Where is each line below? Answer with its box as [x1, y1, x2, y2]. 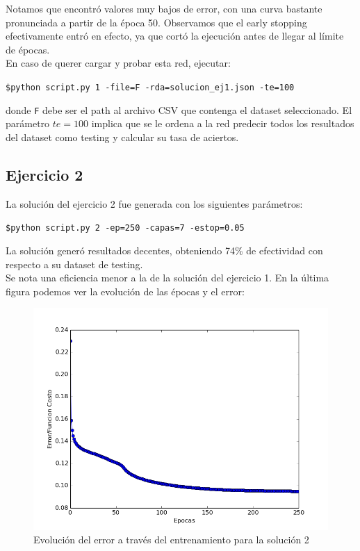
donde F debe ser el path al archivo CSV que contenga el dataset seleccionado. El [6, 102, 352, 117]
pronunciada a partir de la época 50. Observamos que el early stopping [6, 15, 307, 29]
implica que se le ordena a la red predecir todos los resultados [91, 116, 354, 131]
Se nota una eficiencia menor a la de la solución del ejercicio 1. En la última [6, 270, 329, 285]
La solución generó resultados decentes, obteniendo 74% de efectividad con [6, 242, 323, 257]
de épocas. [6, 42, 50, 56]
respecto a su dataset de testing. [6, 256, 143, 271]
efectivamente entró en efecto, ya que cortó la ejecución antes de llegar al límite [6, 28, 344, 43]
